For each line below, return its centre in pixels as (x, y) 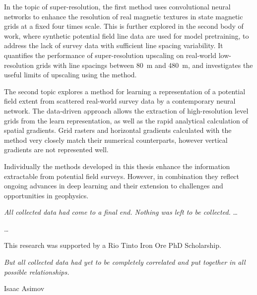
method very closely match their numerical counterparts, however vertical (116, 140)
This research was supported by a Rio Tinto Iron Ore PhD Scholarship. (113, 245)
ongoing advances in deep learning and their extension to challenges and (114, 186)
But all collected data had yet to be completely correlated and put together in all (125, 262)
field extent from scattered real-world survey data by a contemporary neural (120, 101)
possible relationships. (37, 271)
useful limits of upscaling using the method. (70, 75)
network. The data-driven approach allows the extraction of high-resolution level (126, 110)
